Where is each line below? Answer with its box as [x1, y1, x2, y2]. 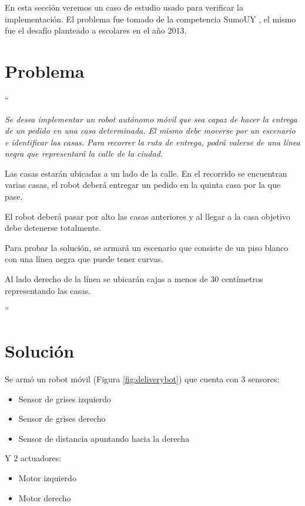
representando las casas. [5, 284, 91, 296]
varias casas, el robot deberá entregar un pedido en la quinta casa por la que [5, 178, 281, 191]
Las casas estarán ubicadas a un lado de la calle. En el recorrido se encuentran [5, 167, 287, 179]
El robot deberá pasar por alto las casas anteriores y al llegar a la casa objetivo [5, 210, 290, 222]
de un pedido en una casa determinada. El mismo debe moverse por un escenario [5, 124, 296, 137]
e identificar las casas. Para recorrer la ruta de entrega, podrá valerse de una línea [5, 135, 300, 148]
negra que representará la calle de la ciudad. [5, 147, 163, 160]
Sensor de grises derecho [18, 412, 106, 425]
